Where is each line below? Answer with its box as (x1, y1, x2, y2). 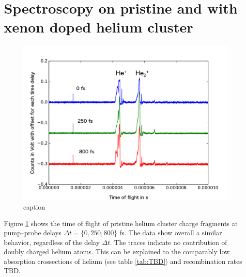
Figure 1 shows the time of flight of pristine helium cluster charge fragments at (4, 218, 238, 228)
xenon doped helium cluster (4, 17, 193, 37)
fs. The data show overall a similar (119, 228, 222, 238)
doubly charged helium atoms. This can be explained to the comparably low (4, 246, 230, 257)
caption (23, 201, 46, 212)
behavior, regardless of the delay (4, 237, 100, 247)
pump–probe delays (4, 228, 61, 238)
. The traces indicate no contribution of (110, 237, 227, 247)
